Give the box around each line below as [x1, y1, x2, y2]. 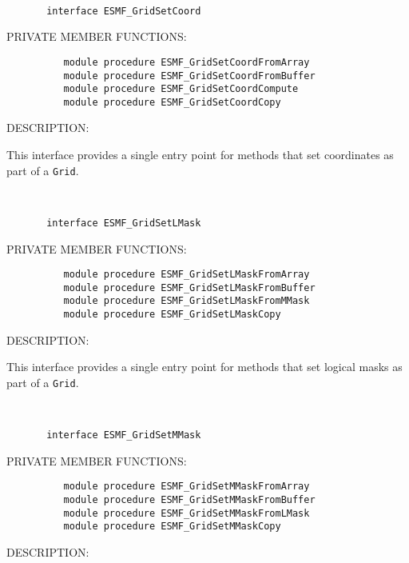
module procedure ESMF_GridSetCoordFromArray [63, 56, 310, 68]
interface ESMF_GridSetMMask [46, 429, 201, 441]
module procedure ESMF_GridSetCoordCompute [63, 83, 299, 95]
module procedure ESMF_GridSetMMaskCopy [63, 521, 281, 533]
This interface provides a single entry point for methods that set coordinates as [6, 146, 394, 163]
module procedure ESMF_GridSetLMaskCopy [63, 309, 281, 321]
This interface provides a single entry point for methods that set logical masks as [6, 358, 403, 375]
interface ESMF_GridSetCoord [46, 5, 201, 17]
